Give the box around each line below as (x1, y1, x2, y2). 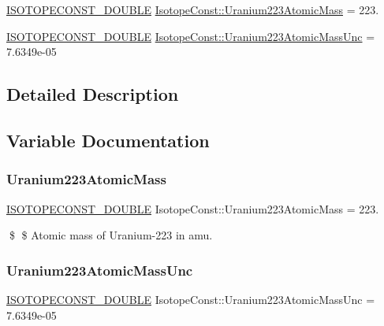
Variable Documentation (6, 128, 210, 152)
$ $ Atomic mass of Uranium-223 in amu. (9, 227, 213, 243)
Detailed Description (6, 82, 179, 106)
